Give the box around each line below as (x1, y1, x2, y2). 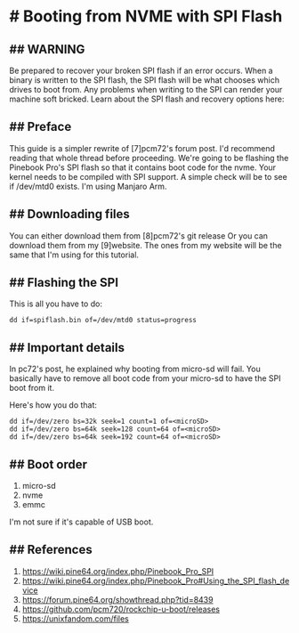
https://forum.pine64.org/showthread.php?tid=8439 (21, 594, 214, 605)
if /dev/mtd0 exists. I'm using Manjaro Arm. (9, 181, 167, 191)
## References (9, 542, 93, 557)
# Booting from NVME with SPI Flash (9, 6, 283, 27)
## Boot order (9, 457, 87, 472)
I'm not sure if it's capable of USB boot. (9, 516, 154, 527)
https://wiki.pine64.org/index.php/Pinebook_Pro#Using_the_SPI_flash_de (21, 575, 290, 586)
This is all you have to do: (9, 298, 102, 309)
